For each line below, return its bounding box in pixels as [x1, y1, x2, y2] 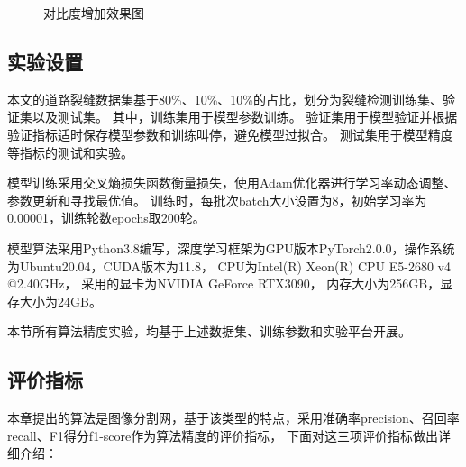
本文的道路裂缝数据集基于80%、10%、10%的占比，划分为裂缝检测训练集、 [7, 89, 443, 108]
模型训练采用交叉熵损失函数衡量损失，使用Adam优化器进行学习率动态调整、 [7, 173, 457, 192]
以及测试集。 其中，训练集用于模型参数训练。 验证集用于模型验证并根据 [32, 107, 458, 126]
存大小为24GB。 [7, 291, 102, 310]
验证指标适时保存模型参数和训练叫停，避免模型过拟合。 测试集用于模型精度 [7, 124, 453, 143]
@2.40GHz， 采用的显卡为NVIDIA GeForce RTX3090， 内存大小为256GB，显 [7, 274, 453, 293]
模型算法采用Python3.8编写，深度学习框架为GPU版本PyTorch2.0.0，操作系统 [7, 238, 455, 257]
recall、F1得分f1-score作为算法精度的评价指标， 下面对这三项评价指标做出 [7, 426, 438, 444]
